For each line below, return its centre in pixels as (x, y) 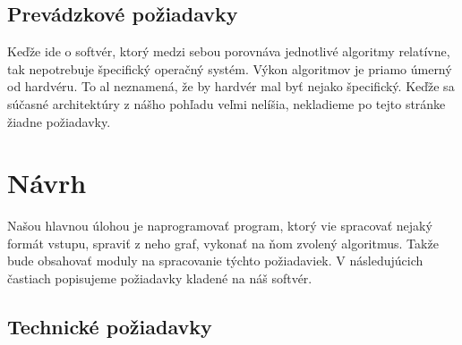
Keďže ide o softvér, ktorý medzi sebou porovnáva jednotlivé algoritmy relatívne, (229, 51)
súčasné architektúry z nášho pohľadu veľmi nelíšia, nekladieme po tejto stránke (227, 103)
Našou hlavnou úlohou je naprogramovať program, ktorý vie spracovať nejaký (220, 226)
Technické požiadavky (110, 327)
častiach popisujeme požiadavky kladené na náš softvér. (160, 278)
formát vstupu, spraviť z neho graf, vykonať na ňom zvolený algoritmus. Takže (223, 243)
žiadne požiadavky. (59, 121)
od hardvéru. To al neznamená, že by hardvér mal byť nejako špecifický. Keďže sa (231, 86)
